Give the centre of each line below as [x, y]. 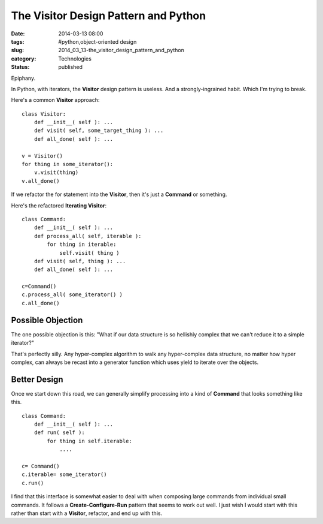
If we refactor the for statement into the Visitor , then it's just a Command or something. [119, 194]
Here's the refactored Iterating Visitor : [59, 205]
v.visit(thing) [56, 173]
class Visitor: [44, 114]
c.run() [33, 483]
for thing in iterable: [82, 245]
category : [24, 58]
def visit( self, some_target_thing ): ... [99, 131]
